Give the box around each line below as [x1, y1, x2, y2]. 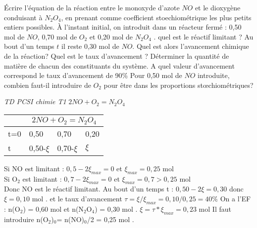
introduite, [197, 70, 230, 80]
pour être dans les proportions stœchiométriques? [103, 79, 254, 90]
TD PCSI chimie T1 [4, 96, 66, 107]
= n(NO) [56, 214, 85, 224]
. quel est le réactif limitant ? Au [154, 31, 254, 41]
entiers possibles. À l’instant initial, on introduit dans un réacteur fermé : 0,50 [4, 22, 242, 32]
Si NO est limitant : [4, 163, 64, 173]
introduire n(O [4, 214, 49, 224]
